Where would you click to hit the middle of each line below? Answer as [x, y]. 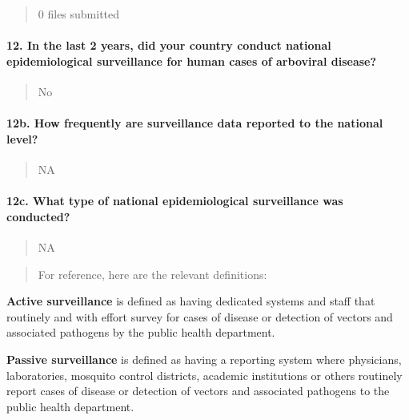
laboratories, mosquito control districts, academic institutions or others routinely [204, 375]
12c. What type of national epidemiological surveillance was [175, 201]
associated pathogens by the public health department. [141, 332]
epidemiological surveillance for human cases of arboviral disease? [192, 61]
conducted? [38, 216]
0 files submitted [79, 14]
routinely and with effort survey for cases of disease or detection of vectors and [200, 316]
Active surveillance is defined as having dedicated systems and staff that [191, 301]
